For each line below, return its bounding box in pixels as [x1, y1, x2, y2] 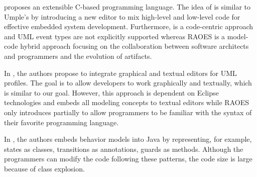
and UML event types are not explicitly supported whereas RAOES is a [4, 31, 225, 41]
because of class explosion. [4, 163, 85, 173]
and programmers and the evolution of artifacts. [4, 50, 152, 61]
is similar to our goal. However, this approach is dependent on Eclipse [4, 87, 219, 98]
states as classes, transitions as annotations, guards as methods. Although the [4, 143, 243, 154]
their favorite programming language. [4, 117, 119, 127]
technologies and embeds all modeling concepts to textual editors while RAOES [4, 97, 249, 108]
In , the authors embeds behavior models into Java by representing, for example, [4, 134, 252, 144]
